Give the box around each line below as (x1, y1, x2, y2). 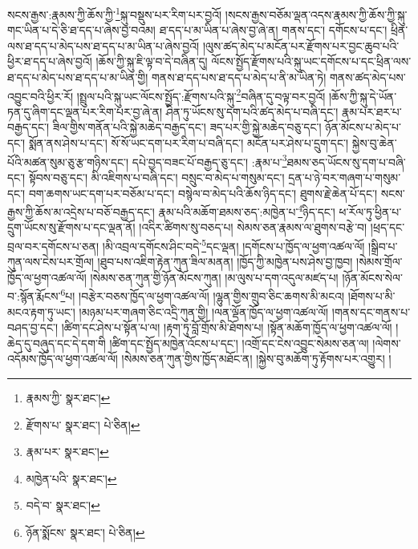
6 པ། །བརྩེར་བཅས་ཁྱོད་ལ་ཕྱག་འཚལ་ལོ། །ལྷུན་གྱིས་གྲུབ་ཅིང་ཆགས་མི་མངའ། (60, 285, 345, 305)
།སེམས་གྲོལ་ (356, 253, 403, 270)
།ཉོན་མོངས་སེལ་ (342, 268, 403, 285)
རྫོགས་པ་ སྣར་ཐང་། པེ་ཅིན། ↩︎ (26, 416, 140, 433)
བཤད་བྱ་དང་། (7, 319, 59, 336)
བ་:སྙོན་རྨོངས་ (7, 288, 61, 305)
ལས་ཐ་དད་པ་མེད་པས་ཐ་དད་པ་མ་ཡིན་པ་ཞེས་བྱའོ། (7, 37, 200, 54)
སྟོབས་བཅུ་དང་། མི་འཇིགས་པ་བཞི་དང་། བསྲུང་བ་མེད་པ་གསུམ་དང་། (28, 168, 285, 185)
